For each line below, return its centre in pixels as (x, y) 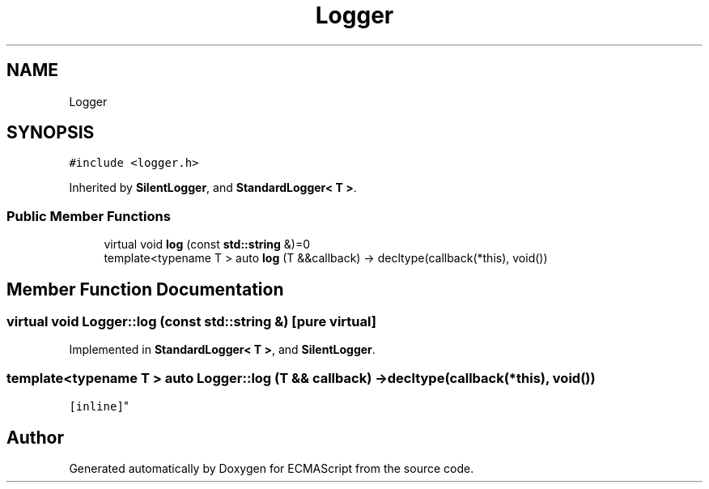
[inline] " (99, 406)
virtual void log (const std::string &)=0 (207, 244)
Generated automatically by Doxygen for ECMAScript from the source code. (272, 468)
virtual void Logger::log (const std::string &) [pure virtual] (191, 322)
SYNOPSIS (51, 133)
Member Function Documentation (145, 289)
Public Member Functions (89, 216)
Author (35, 437)
